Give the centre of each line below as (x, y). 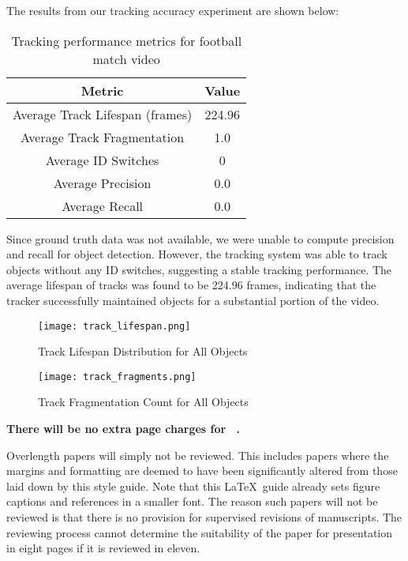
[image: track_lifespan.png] (114, 326)
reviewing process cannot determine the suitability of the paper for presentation (200, 532)
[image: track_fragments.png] (117, 377)
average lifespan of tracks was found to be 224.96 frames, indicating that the (191, 285)
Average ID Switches (102, 160)
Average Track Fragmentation (103, 137)
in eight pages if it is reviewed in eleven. (103, 548)
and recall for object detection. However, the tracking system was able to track (197, 254)
